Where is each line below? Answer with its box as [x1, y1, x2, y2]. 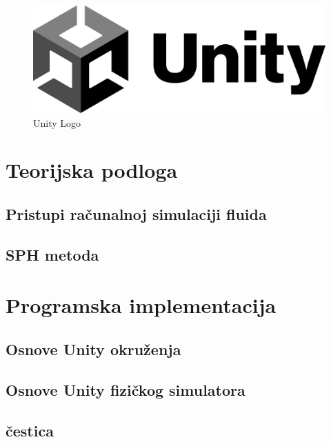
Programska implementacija [6, 291, 277, 319]
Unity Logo [33, 115, 81, 130]
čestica [6, 419, 54, 441]
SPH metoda [6, 243, 99, 265]
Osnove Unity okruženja [6, 338, 181, 359]
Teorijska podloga [6, 156, 178, 184]
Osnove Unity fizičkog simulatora [6, 379, 245, 400]
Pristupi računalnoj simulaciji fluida [6, 203, 267, 225]
